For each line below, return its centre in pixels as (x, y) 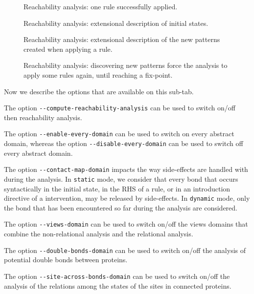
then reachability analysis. (43, 117)
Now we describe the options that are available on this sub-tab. (99, 91)
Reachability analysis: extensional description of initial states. (116, 23)
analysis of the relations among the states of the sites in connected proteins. (118, 285)
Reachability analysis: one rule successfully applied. (101, 6)
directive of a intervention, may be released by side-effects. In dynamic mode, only (127, 198)
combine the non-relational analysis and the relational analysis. (99, 234)
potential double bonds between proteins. (66, 260)
